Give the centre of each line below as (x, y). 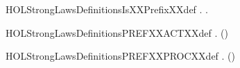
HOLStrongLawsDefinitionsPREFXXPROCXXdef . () (120, 56)
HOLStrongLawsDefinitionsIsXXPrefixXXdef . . (107, 9)
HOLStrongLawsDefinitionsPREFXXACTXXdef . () (117, 32)
